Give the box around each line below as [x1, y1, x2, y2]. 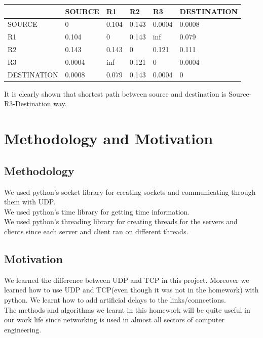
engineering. [4, 324, 42, 334]
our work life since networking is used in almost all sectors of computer [4, 314, 225, 325]
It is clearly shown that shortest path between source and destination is [4, 88, 227, 99]
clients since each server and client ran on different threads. [4, 226, 189, 236]
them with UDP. [4, 196, 56, 207]
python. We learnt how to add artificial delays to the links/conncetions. [4, 294, 226, 305]
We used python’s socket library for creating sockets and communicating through [4, 186, 256, 197]
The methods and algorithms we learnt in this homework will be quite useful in [4, 304, 250, 315]
